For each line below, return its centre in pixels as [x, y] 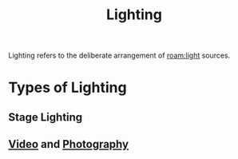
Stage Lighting [46, 117]
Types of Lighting [67, 87]
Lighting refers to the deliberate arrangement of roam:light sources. [119, 56]
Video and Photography [69, 144]
